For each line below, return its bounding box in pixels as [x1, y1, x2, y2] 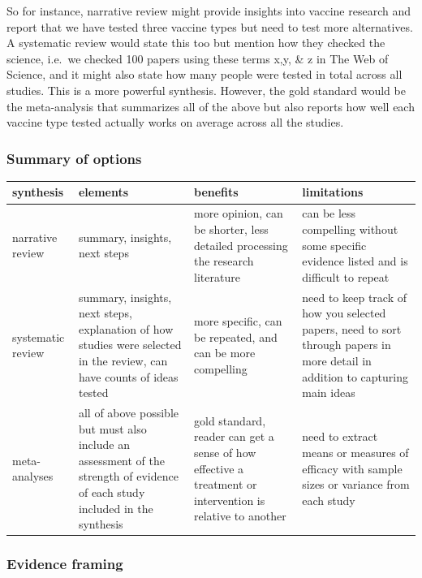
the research [194, 252, 254, 270]
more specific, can [194, 312, 282, 329]
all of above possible [78, 403, 179, 421]
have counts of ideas [78, 368, 179, 385]
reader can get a [194, 428, 274, 445]
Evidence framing [6, 554, 123, 574]
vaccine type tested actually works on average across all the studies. [6, 114, 344, 131]
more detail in [302, 352, 372, 369]
